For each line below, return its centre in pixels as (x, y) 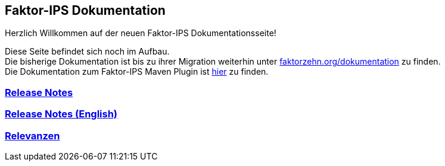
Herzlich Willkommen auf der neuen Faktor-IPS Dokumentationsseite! (141, 33)
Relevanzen (32, 135)
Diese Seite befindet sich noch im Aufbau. (87, 52)
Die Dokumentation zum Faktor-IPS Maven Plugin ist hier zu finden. (137, 72)
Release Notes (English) (61, 114)
